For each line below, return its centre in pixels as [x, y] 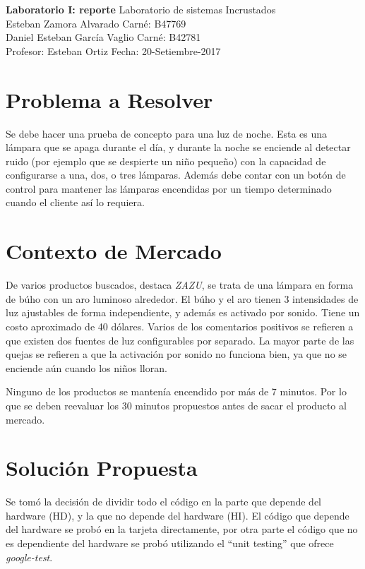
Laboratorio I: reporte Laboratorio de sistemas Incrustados [141, 9]
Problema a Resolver [109, 99]
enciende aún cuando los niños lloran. [86, 367]
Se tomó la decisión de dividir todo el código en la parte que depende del [163, 502]
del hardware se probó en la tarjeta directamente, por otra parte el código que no [182, 529]
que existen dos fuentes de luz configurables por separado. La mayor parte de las [180, 340]
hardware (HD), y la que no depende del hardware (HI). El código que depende [178, 515]
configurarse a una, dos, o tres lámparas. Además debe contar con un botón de [176, 175]
